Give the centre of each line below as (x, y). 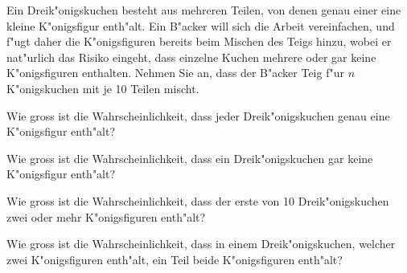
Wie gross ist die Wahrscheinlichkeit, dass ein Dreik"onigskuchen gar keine (190, 158)
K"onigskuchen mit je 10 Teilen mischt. (103, 88)
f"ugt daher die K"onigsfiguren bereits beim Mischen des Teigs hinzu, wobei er (199, 41)
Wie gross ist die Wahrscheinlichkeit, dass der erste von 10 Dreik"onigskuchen (198, 200)
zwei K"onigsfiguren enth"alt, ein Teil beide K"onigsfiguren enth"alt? (175, 259)
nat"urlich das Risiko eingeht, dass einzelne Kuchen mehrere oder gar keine (191, 57)
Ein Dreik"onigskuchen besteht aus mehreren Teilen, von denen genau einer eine (204, 10)
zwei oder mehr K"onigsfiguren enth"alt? (106, 216)
